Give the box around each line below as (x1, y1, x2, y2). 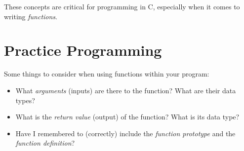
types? (15, 95, 35, 105)
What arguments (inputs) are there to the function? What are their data (15, 85, 236, 95)
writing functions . (4, 11, 58, 21)
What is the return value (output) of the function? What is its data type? (15, 112, 240, 122)
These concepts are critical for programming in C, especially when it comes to (4, 1, 240, 11)
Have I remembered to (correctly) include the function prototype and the (15, 128, 236, 138)
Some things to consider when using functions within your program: (4, 69, 209, 79)
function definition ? (15, 138, 75, 148)
